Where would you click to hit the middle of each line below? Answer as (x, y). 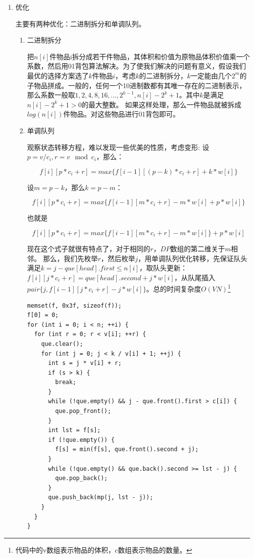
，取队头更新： (163, 268)
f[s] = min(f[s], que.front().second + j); (127, 449)
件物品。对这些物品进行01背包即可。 (121, 114)
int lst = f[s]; (74, 430)
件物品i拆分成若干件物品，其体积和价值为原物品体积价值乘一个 (150, 56)
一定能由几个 (211, 75)
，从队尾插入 (195, 277)
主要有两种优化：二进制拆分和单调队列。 (80, 23)
